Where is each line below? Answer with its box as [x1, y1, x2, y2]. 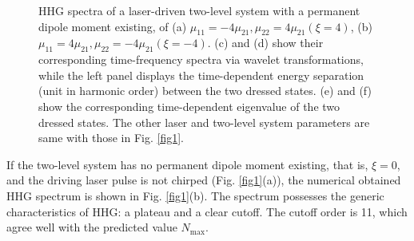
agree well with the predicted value [6, 219, 177, 235]
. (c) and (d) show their [207, 34, 324, 51]
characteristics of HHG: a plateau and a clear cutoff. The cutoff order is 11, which [6, 203, 408, 219]
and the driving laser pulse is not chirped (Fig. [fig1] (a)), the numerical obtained [6, 172, 401, 188]
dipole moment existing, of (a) [38, 18, 187, 34]
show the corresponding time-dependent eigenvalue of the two [38, 97, 340, 114]
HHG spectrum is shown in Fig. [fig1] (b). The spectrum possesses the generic [6, 187, 384, 203]
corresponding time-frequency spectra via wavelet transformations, [38, 51, 364, 68]
